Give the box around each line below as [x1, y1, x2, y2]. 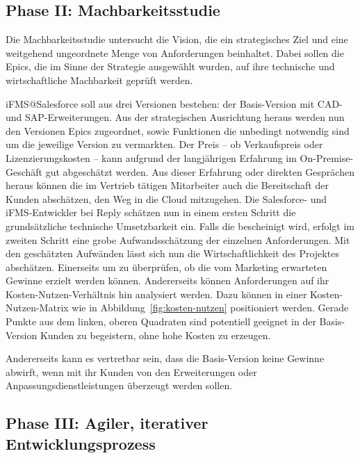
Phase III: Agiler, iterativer [6, 412, 208, 434]
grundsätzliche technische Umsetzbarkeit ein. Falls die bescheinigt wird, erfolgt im [6, 218, 354, 233]
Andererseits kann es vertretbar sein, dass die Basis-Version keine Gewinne [6, 351, 325, 366]
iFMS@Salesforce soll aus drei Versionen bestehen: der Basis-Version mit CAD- [6, 96, 343, 111]
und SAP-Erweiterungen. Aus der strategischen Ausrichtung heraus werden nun [6, 110, 345, 124]
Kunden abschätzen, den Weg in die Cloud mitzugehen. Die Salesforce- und [6, 191, 327, 206]
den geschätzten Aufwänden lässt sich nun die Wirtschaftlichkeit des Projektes [6, 246, 339, 261]
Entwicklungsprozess [6, 432, 156, 454]
